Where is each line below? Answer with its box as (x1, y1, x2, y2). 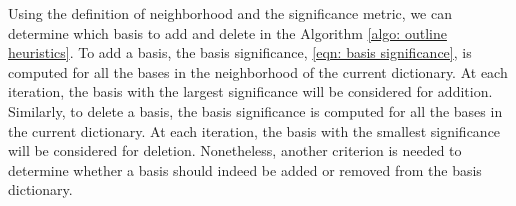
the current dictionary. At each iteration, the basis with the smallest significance (8, 120, 501, 141)
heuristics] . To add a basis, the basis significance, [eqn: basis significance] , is (8, 42, 472, 63)
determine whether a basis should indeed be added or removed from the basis (8, 159, 482, 180)
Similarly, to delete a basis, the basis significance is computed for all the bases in (8, 100, 503, 121)
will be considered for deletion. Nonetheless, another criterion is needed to (8, 140, 462, 161)
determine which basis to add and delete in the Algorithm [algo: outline (8, 22, 447, 43)
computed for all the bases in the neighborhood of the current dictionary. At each (8, 61, 508, 82)
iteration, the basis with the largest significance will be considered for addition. (8, 81, 493, 102)
